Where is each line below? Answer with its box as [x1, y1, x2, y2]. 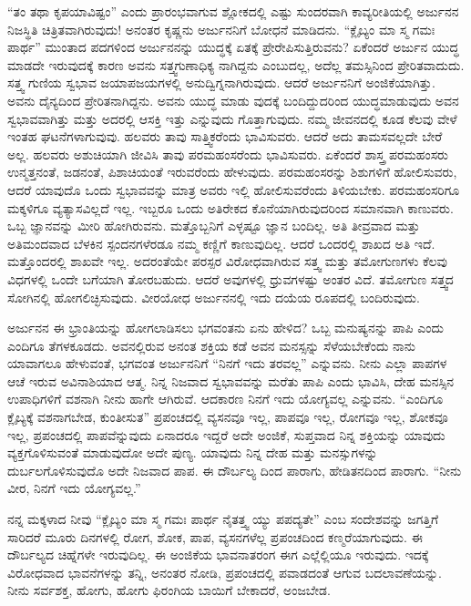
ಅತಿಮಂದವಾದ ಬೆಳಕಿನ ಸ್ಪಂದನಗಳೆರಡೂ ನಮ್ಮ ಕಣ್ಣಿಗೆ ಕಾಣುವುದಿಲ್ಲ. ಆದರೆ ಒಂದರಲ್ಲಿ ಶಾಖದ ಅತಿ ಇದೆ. [7, 233, 435, 252]
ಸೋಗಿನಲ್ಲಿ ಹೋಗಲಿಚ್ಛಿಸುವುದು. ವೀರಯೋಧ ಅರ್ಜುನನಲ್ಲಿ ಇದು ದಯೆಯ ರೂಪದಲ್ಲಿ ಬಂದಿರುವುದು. [7, 287, 420, 306]
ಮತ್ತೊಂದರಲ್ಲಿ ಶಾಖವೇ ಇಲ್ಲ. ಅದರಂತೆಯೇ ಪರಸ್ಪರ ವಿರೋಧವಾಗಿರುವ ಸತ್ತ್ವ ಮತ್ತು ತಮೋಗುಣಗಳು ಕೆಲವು [7, 252, 447, 271]
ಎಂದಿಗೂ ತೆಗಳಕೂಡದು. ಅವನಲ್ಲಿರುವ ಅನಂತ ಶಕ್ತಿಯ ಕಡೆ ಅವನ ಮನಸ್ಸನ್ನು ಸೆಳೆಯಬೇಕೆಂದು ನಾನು [7, 335, 416, 354]
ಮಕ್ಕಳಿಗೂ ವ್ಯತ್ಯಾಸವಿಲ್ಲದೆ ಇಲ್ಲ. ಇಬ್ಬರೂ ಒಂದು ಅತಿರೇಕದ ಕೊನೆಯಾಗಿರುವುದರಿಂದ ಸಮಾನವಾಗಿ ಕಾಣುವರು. [7, 198, 454, 217]
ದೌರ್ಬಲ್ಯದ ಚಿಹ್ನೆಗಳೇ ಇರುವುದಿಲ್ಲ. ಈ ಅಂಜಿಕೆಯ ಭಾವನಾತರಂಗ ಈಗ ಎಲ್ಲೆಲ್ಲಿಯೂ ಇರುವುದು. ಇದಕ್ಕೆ [7, 545, 429, 564]
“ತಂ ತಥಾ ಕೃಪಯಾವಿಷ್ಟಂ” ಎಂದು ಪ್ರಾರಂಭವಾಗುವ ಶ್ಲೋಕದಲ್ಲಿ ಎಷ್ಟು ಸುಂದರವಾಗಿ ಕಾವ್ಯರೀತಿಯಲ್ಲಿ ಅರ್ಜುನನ [7, 2, 459, 20]
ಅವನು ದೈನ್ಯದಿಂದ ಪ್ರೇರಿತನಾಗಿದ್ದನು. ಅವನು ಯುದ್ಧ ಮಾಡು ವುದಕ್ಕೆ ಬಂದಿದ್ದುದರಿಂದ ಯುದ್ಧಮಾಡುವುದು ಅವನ [7, 90, 459, 109]
